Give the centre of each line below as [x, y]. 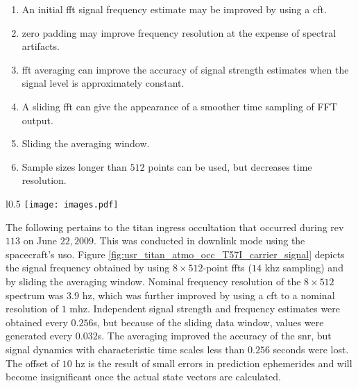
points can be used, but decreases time [230, 166]
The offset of [33, 363]
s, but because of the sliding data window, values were [208, 322]
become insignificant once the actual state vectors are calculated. [143, 377]
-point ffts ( [227, 268]
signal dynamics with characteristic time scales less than [125, 349]
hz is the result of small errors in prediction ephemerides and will [214, 363]
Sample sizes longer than [74, 166]
